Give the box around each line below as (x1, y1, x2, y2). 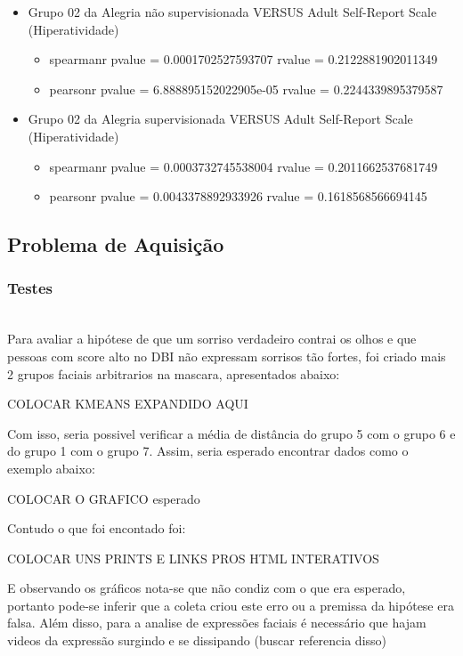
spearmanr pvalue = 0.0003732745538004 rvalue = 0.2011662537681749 (49, 157, 438, 175)
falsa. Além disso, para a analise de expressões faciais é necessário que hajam (7, 613, 426, 632)
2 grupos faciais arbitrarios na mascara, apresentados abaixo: (7, 364, 340, 383)
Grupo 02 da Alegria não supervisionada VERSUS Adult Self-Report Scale (28, 3, 437, 20)
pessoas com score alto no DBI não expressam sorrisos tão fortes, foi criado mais (7, 346, 446, 365)
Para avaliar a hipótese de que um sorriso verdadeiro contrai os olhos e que (7, 329, 417, 348)
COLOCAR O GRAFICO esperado (7, 489, 200, 507)
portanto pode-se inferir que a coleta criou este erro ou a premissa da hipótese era (7, 595, 454, 614)
